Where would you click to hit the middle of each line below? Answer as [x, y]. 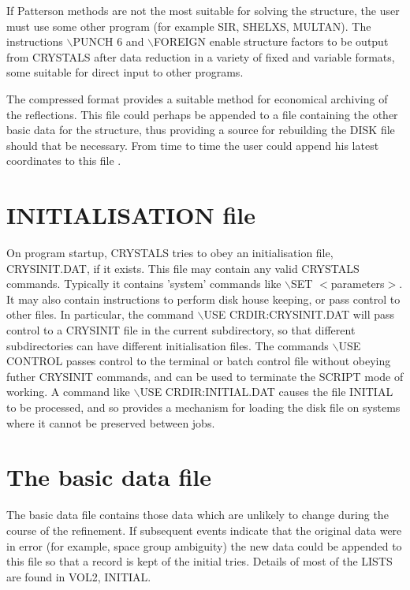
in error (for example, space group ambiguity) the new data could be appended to [204, 545]
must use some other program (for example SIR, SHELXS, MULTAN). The [189, 26]
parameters [358, 284]
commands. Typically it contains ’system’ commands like [144, 284]
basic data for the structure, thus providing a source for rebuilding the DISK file [201, 130]
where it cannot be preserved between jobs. [111, 422]
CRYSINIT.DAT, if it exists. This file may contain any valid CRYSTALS [183, 268]
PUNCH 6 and [108, 41]
